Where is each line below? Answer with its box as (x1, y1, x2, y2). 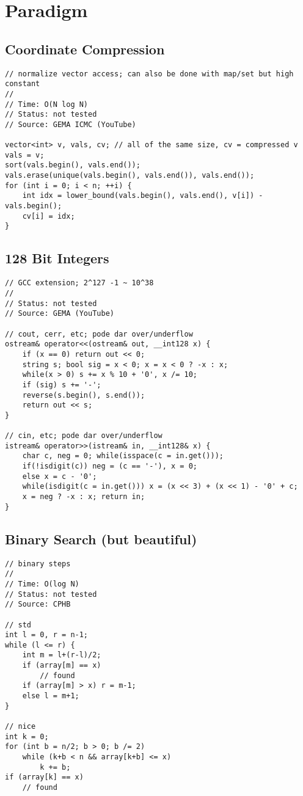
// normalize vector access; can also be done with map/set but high (5, 69, 294, 78)
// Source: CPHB (5, 600, 71, 609)
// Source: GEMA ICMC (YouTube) (5, 120, 136, 129)
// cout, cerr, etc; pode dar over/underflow (5, 329, 193, 338)
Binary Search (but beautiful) (5, 529, 197, 548)
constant (5, 79, 40, 89)
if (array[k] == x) (5, 773, 84, 782)
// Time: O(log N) (5, 579, 79, 588)
